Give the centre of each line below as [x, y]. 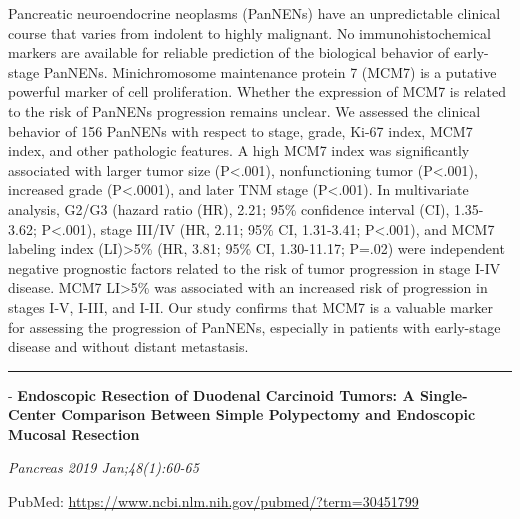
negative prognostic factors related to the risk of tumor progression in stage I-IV [254, 267]
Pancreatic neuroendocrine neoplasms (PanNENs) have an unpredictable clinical [254, 13]
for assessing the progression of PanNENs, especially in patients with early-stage [254, 326]
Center [32, 414]
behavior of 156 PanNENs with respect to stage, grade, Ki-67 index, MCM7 [240, 130]
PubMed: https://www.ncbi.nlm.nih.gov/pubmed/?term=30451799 [213, 501]
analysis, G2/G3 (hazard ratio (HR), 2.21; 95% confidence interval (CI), [229, 208]
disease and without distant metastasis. [128, 346]
